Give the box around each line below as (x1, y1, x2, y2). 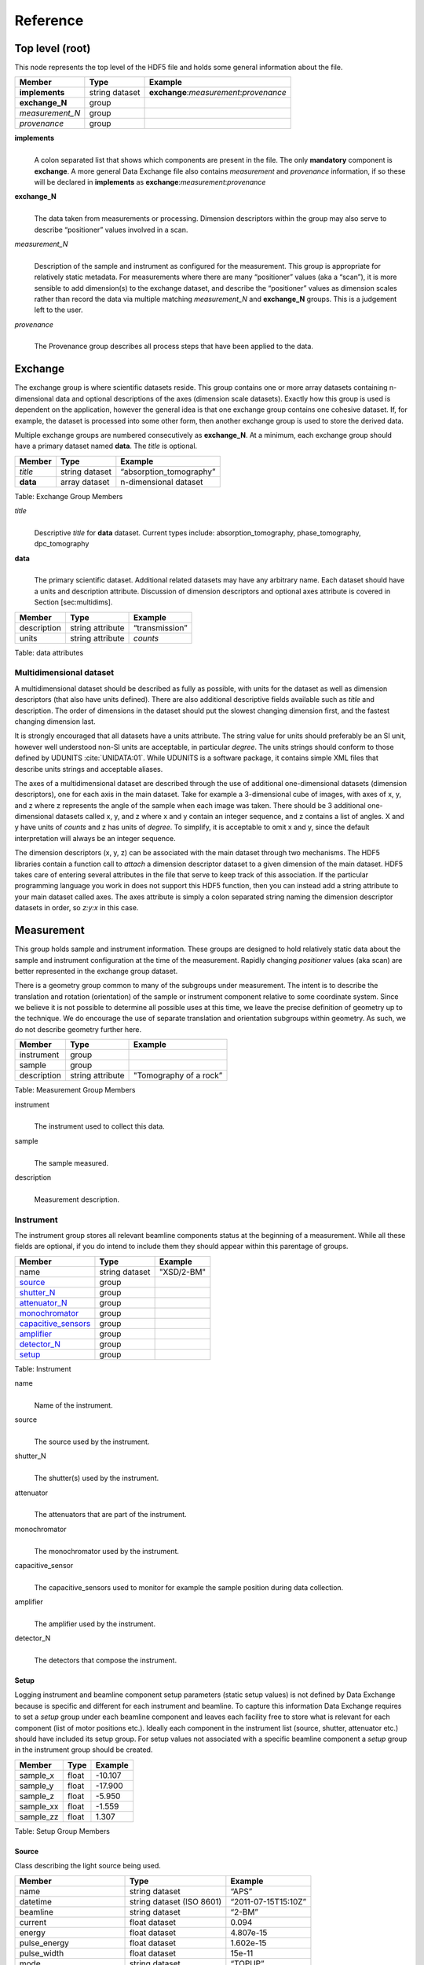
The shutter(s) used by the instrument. (34, 1474, 159, 1483)
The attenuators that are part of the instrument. (34, 1510, 188, 1519)
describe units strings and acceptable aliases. (14, 764, 163, 773)
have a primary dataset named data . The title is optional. (14, 441, 198, 451)
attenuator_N (19, 1297, 68, 1308)
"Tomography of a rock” (133, 1070, 223, 1081)
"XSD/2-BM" (159, 1266, 207, 1277)
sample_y (19, 1780, 54, 1791)
